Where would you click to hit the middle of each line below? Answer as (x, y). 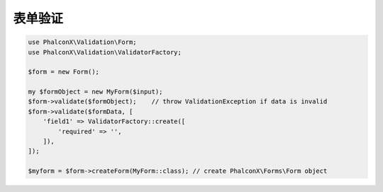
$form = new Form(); (63, 72)
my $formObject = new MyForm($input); (95, 92)
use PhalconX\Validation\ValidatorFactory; (105, 52)
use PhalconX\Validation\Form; (83, 42)
